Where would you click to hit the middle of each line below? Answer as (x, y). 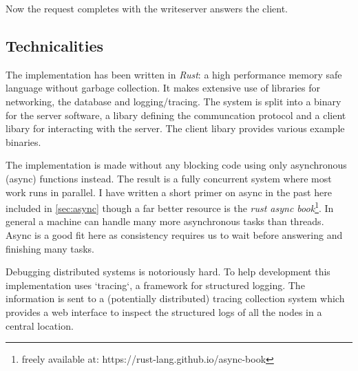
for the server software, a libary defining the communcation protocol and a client (176, 115)
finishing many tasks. (50, 248)
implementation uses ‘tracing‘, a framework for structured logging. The (155, 285)
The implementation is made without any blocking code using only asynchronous (176, 165)
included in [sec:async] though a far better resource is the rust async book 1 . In (170, 207)
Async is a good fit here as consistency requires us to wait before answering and (174, 234)
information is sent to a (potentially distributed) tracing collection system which (175, 298)
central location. (40, 325)
